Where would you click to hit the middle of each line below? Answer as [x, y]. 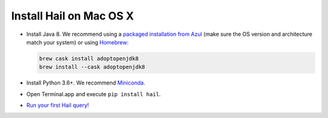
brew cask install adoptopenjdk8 [89, 58]
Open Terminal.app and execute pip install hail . [94, 94]
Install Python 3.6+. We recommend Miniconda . [86, 83]
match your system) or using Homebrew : [77, 42]
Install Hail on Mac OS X [73, 16]
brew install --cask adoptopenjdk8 [92, 67]
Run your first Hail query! [58, 105]
